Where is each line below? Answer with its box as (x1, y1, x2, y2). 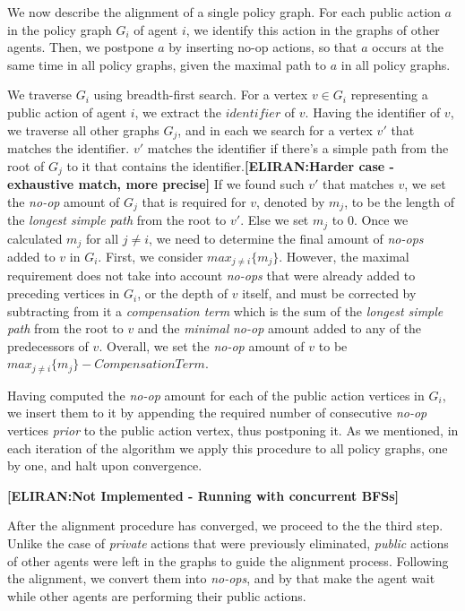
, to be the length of (344, 192, 455, 211)
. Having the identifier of (305, 102, 441, 121)
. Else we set (240, 211, 309, 229)
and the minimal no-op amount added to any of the (137, 319, 422, 338)
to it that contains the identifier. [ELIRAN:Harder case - (66, 156, 394, 175)
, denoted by (256, 192, 325, 211)
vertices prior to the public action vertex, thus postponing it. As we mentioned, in (7, 421, 459, 440)
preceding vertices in (7, 284, 120, 303)
